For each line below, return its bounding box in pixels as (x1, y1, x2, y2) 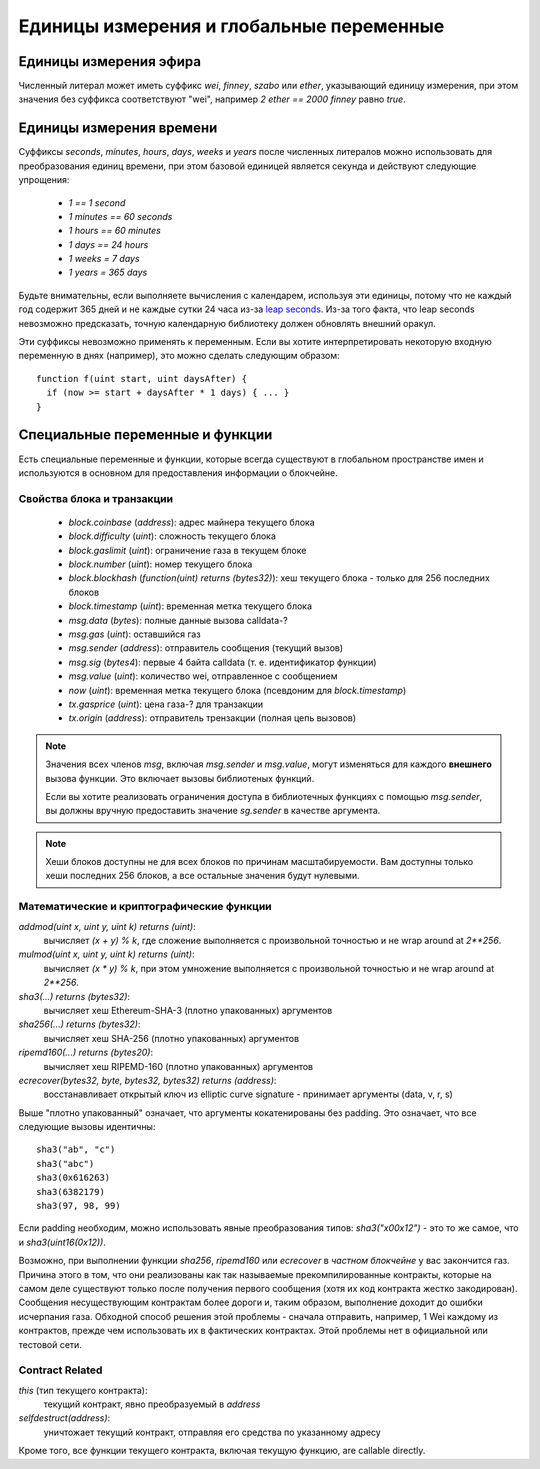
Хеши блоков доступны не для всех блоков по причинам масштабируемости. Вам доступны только (45, 856, 474, 868)
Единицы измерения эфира (18, 53, 202, 70)
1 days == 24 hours (68, 238, 149, 250)
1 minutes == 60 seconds (68, 210, 173, 222)
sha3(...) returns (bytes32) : (18, 990, 130, 1002)
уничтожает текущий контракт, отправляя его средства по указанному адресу (43, 1426, 382, 1438)
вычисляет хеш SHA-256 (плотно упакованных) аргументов (43, 1032, 300, 1044)
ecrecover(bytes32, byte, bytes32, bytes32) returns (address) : (18, 1074, 277, 1086)
